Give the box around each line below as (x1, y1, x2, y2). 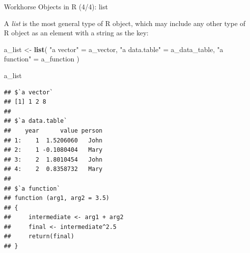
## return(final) (4, 233, 75, 240)
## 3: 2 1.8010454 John (4, 156, 103, 163)
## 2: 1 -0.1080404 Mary (4, 146, 103, 154)
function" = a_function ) (4, 54, 80, 64)
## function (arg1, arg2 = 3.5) (4, 195, 110, 202)
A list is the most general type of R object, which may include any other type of (4, 18, 246, 28)
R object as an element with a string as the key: (4, 28, 149, 38)
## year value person (4, 127, 103, 134)
